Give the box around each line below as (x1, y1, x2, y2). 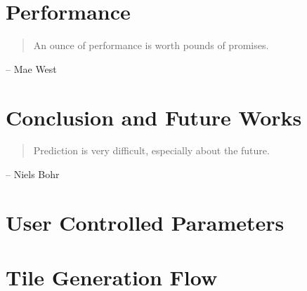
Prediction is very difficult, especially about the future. (33, 143, 270, 158)
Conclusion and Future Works (6, 102, 302, 131)
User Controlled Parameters (6, 208, 285, 236)
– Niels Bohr (6, 167, 60, 182)
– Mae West (6, 61, 57, 76)
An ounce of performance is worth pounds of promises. (33, 38, 269, 53)
